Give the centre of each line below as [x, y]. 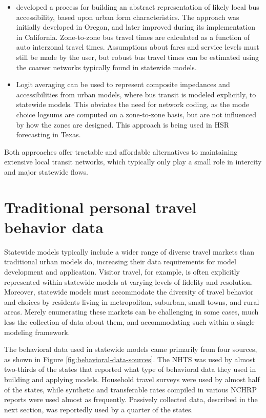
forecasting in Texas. [48, 134]
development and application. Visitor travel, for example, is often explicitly [122, 271]
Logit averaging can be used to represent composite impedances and [123, 84]
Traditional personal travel [100, 207]
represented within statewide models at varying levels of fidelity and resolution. [129, 281]
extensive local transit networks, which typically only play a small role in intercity [133, 162]
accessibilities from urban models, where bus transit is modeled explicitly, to [136, 94]
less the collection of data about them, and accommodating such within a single [129, 321]
